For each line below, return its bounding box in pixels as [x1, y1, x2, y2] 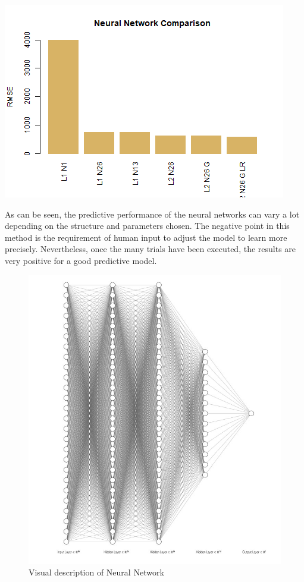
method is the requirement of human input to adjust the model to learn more [5, 231, 287, 243]
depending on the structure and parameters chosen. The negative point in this [5, 219, 290, 232]
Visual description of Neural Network [29, 566, 164, 578]
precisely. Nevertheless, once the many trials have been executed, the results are [5, 243, 296, 255]
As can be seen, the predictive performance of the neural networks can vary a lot [5, 207, 300, 220]
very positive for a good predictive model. [5, 254, 157, 266]
